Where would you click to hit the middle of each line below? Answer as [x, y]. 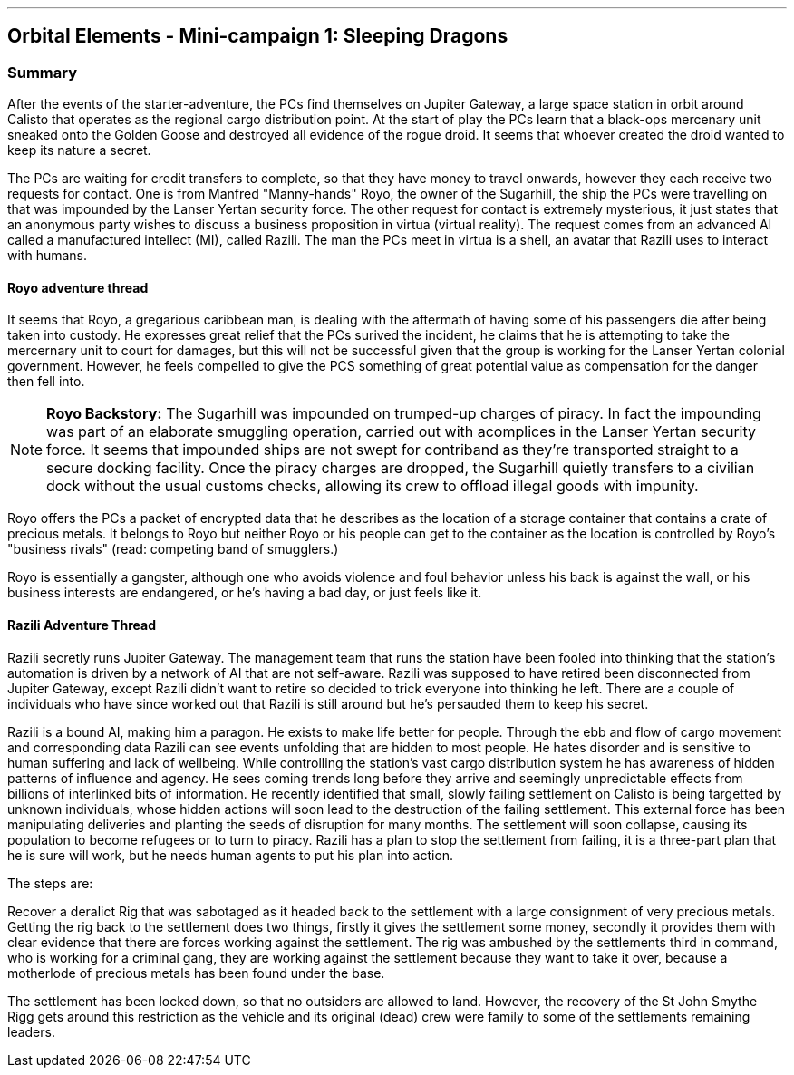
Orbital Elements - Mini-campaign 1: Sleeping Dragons [258, 36]
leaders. [31, 1031]
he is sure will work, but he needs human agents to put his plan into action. [231, 855]
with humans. [48, 256]
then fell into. [46, 382]
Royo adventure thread [78, 287]
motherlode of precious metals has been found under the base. [196, 973]
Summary [43, 72]
